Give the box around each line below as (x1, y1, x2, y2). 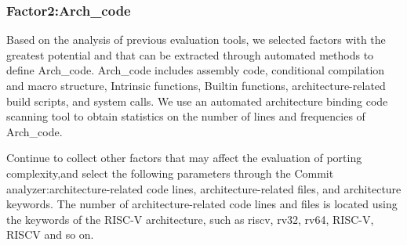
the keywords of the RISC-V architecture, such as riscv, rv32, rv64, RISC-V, (6, 211, 374, 227)
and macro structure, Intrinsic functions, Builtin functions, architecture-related (6, 77, 386, 93)
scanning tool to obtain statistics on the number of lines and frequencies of (6, 108, 365, 124)
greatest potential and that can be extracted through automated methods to (6, 46, 374, 63)
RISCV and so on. (6, 226, 94, 243)
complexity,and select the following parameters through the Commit (6, 164, 334, 181)
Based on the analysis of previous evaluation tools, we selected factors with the (6, 31, 386, 48)
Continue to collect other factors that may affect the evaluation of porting (6, 150, 362, 166)
